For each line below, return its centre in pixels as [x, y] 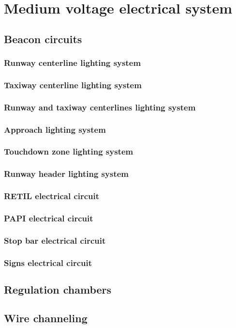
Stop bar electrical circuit [55, 240]
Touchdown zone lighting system [69, 151]
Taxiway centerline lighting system [73, 85]
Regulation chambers [58, 289]
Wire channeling [46, 318]
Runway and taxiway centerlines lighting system [100, 107]
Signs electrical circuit [48, 262]
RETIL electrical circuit [52, 196]
